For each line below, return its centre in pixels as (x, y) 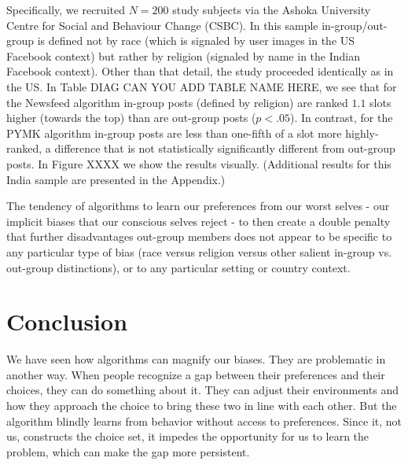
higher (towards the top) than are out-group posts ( (131, 118)
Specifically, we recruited (66, 9)
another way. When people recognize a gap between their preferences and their (196, 374)
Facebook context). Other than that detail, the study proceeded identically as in (200, 71)
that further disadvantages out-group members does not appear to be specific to (199, 236)
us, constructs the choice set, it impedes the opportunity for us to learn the (188, 436)
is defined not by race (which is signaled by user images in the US (196, 41)
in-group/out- (355, 25)
